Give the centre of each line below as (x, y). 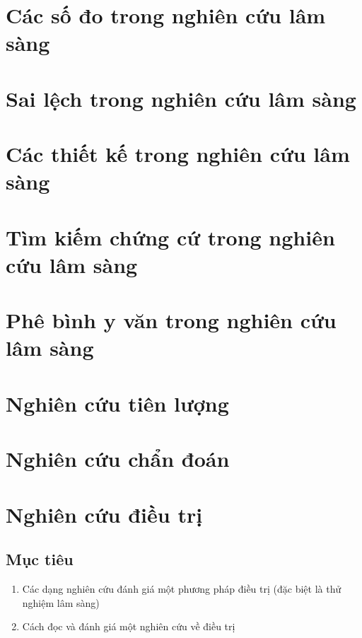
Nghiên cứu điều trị (104, 514)
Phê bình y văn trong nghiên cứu (171, 320)
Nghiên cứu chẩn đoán (118, 459)
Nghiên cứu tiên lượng (117, 403)
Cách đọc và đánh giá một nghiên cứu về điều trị (129, 626)
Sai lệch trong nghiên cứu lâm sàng (181, 98)
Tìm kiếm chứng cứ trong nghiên (170, 237)
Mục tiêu (40, 559)
